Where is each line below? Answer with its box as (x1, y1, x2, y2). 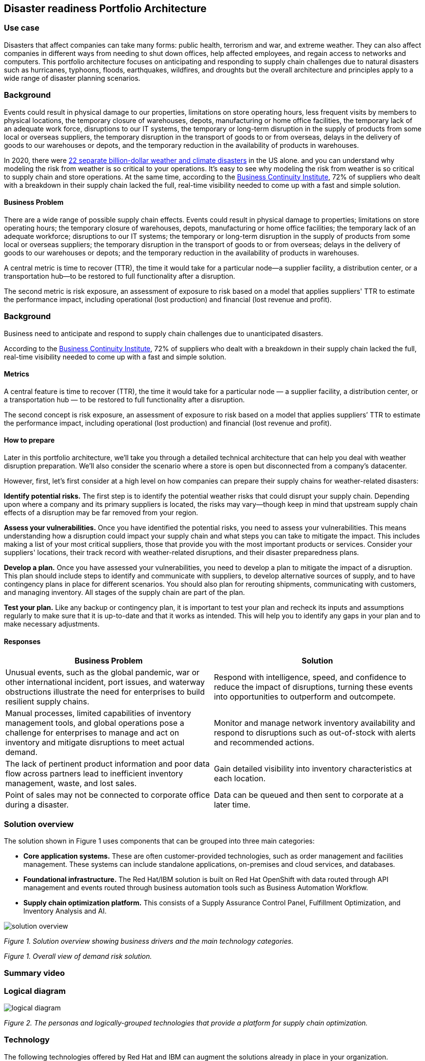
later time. (214, 800, 250, 810)
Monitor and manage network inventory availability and (214, 718, 415, 728)
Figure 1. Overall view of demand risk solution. (4, 952, 152, 960)
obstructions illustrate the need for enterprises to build (5, 687, 205, 697)
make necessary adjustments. (4, 619, 100, 628)
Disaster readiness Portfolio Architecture (4, 2, 207, 15)
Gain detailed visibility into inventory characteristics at (214, 764, 412, 774)
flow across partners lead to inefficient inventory (5, 769, 183, 779)
